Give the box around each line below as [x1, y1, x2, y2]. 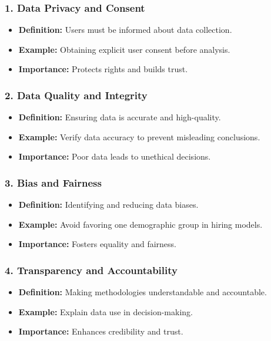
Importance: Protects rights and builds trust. [18, 63, 188, 75]
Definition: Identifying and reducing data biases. [18, 198, 199, 211]
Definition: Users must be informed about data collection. [18, 23, 232, 36]
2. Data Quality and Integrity [5, 87, 148, 102]
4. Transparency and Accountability [5, 262, 178, 277]
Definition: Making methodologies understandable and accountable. [18, 286, 267, 298]
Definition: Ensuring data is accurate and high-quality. [18, 111, 221, 123]
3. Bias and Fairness [5, 175, 102, 190]
